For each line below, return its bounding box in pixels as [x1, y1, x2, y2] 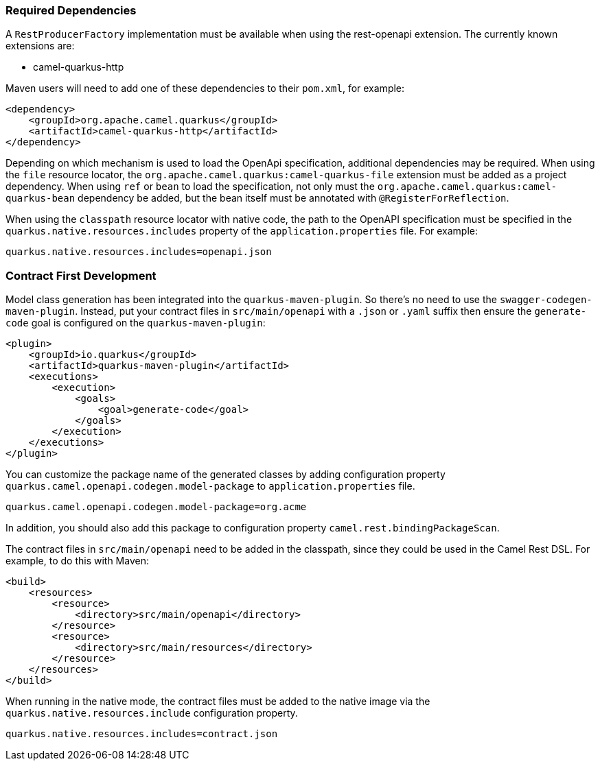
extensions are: [5, 40, 75, 52]
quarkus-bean [5, 193, 76, 204]
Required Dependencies [5, 3, 137, 17]
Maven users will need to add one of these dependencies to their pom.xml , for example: [5, 82, 405, 95]
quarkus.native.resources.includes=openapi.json [5, 246, 272, 258]
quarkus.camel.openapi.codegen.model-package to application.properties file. [5, 480, 415, 492]
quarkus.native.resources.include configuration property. [5, 707, 298, 719]
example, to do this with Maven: [5, 555, 149, 567]
